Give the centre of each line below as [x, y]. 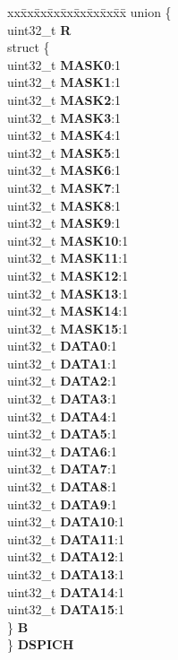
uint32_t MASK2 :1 [64, 99]
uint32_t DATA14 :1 [66, 591]
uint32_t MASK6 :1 [64, 170]
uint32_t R [39, 29]
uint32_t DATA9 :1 [62, 504]
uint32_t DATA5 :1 [62, 434]
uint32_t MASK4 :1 [64, 135]
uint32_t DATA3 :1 [62, 399]
